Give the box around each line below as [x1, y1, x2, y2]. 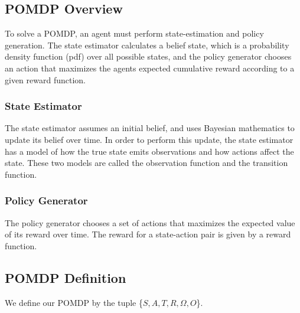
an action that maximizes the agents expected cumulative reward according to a [5, 61, 295, 74]
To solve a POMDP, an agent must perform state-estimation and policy [5, 27, 264, 40]
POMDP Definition [5, 268, 126, 286]
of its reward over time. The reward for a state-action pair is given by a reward [5, 228, 291, 240]
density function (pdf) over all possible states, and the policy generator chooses [5, 50, 292, 63]
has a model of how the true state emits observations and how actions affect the [5, 145, 294, 157]
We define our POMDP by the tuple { [5, 296, 143, 308]
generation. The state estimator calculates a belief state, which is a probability [5, 38, 289, 51]
